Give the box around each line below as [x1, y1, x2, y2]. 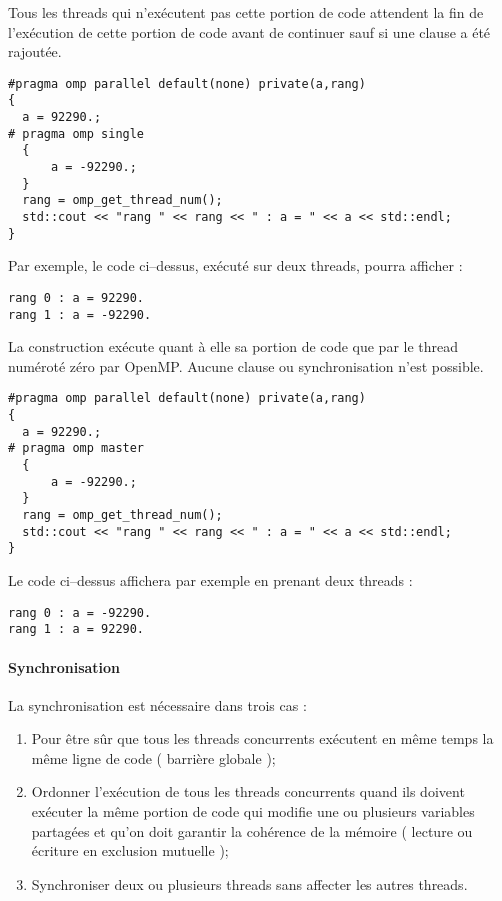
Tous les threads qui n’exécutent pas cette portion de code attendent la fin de [8, 2, 484, 22]
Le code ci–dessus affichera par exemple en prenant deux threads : [8, 570, 413, 590]
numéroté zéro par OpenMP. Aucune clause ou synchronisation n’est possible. [8, 355, 484, 376]
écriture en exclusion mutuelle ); [31, 840, 229, 861]
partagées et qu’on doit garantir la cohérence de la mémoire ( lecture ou [31, 820, 473, 841]
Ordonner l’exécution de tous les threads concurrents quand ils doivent [31, 781, 465, 802]
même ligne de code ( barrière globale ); [31, 747, 276, 768]
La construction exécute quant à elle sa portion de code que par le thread [8, 336, 459, 357]
